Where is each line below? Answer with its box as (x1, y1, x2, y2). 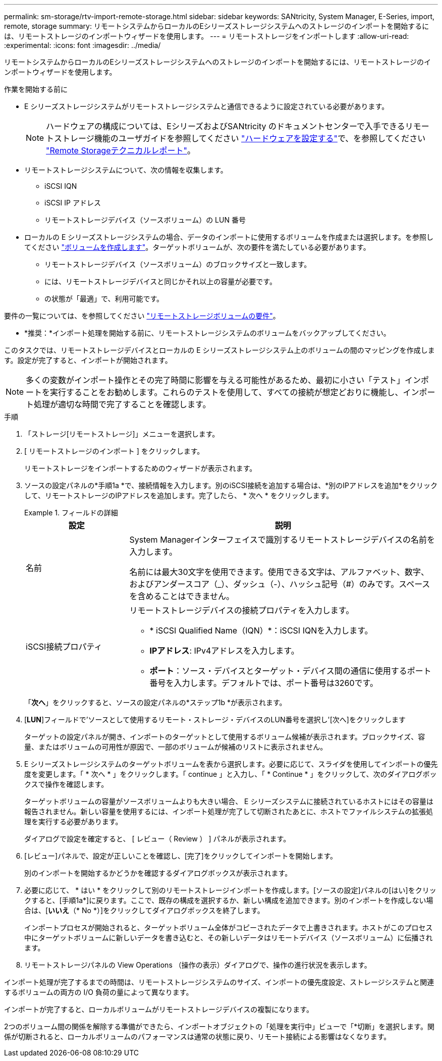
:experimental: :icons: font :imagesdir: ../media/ (4, 41, 161, 49)
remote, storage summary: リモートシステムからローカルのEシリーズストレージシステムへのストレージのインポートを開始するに (4, 22, 429, 30)
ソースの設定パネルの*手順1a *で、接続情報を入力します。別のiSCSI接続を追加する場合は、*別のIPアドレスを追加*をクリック (24, 481, 437, 490)
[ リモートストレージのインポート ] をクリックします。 (24, 447, 204, 455)
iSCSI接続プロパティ (26, 642, 102, 652)
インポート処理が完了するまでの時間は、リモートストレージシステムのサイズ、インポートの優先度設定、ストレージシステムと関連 (4, 978, 434, 986)
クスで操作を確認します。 (24, 780, 108, 788)
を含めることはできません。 (129, 591, 235, 601)
